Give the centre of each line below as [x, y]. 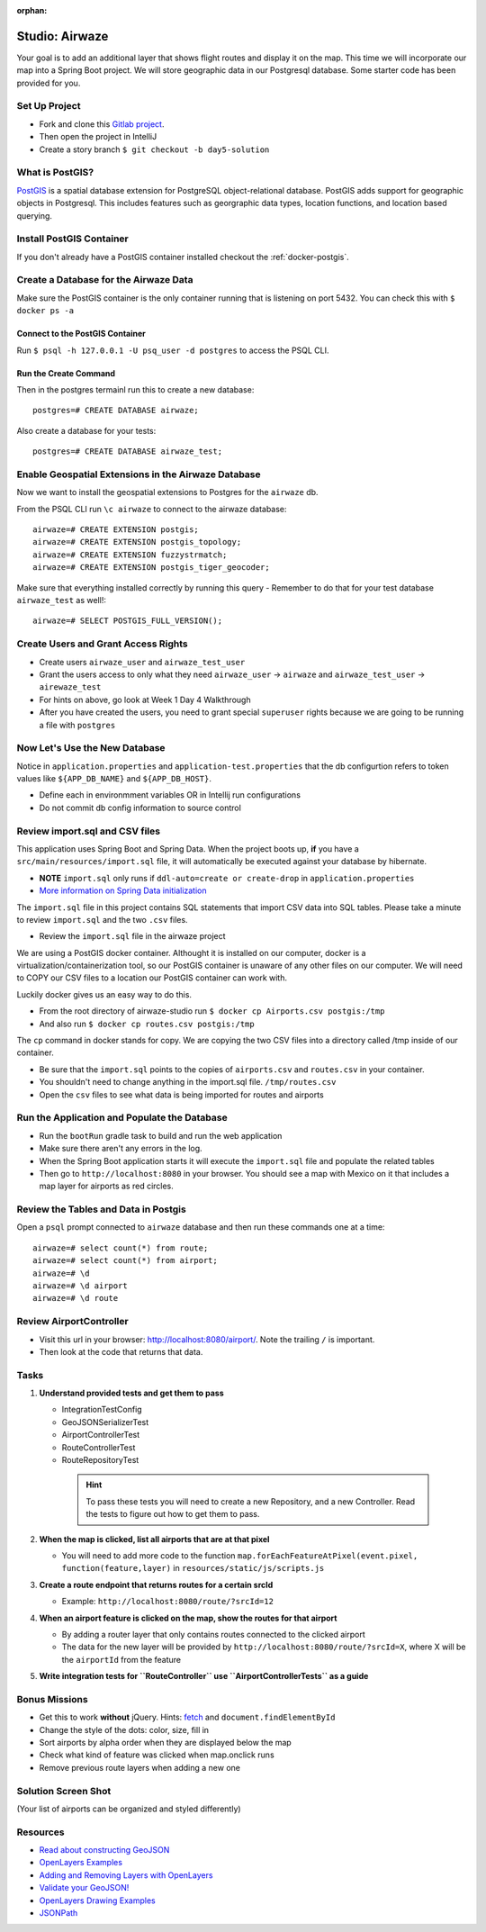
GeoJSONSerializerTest [105, 1422]
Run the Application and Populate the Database [122, 1118]
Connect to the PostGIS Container [81, 334]
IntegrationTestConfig [102, 1410]
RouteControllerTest [99, 1447]
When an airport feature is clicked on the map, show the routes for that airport [188, 1618]
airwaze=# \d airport [80, 1286]
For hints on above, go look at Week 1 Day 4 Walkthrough [145, 700]
